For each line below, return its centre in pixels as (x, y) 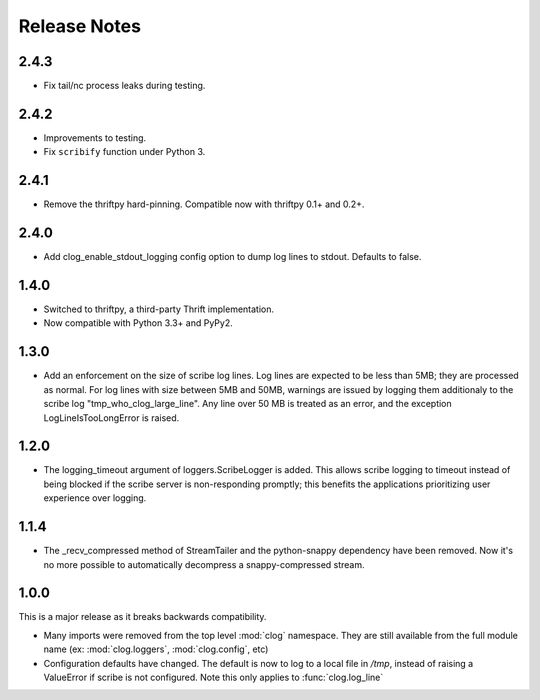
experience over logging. (95, 498)
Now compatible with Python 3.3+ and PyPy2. (138, 323)
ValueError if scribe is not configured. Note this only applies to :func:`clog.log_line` (213, 677)
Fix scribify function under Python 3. (124, 152)
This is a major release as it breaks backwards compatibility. (142, 617)
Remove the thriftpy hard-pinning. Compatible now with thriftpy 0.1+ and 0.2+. (204, 204)
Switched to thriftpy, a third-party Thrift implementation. (159, 309)
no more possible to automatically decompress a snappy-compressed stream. (204, 564)
